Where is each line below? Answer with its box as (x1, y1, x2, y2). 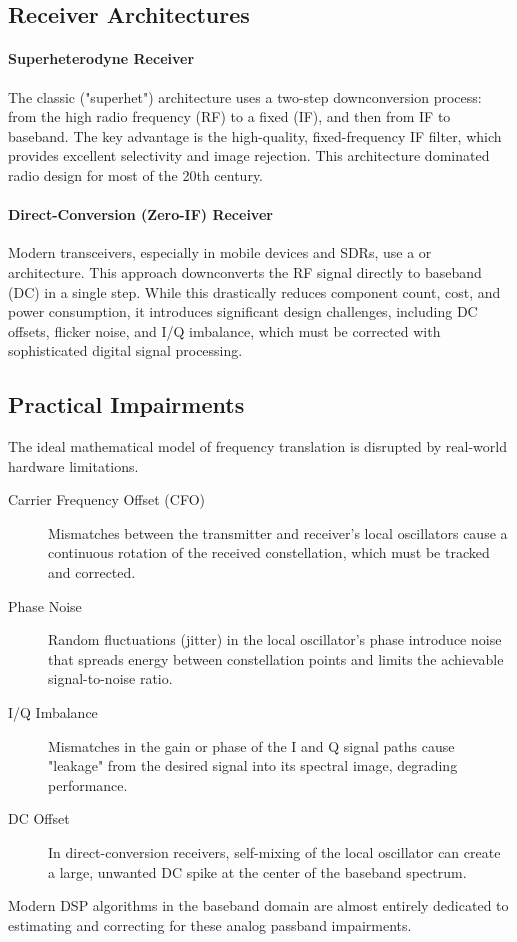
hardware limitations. (8, 455, 139, 476)
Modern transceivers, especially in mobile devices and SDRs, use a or (8, 242, 432, 263)
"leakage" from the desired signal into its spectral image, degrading (48, 755, 458, 776)
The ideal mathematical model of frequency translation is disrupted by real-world (8, 436, 507, 457)
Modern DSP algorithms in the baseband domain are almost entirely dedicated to (8, 895, 509, 916)
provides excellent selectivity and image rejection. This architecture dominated (8, 145, 490, 166)
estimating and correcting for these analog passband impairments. (8, 914, 412, 935)
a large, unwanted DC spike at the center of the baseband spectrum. (48, 861, 467, 882)
